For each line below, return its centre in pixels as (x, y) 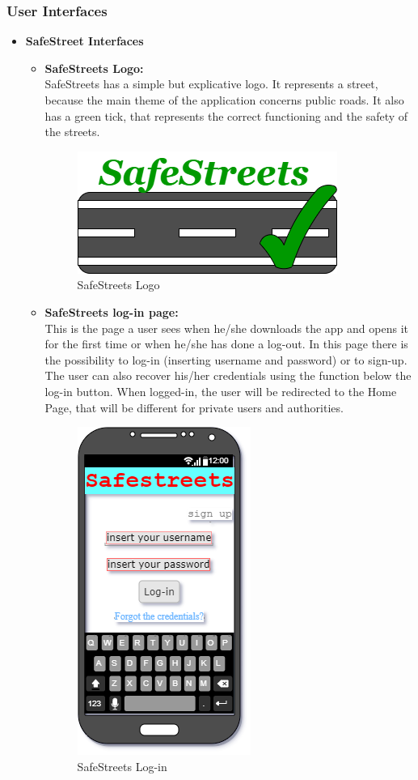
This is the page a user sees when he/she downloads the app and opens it (226, 328)
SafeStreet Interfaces (84, 41)
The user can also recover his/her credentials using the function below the (228, 375)
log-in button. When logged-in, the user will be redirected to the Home (221, 391)
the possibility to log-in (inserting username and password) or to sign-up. (226, 359)
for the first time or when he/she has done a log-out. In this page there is (226, 344)
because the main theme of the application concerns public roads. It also (224, 100)
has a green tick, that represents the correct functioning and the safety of (226, 115)
